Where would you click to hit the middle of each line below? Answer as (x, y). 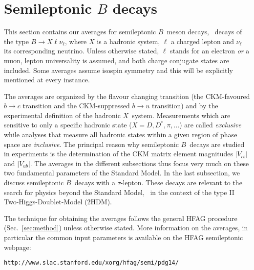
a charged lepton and (202, 41)
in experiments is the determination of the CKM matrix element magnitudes (118, 154)
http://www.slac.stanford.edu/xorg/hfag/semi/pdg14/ (91, 263)
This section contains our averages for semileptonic (80, 32)
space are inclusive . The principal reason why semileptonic (91, 144)
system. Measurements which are (181, 115)
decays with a (95, 183)
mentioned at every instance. (47, 80)
